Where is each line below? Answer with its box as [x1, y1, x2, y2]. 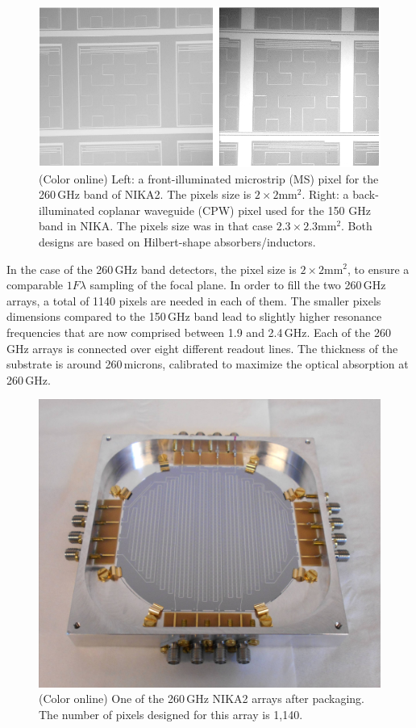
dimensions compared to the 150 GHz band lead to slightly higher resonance [6, 308, 382, 325]
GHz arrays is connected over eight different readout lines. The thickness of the [6, 339, 398, 356]
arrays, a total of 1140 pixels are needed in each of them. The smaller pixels [6, 292, 381, 309]
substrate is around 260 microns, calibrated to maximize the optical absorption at [6, 356, 409, 372]
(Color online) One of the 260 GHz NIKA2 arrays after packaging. [39, 690, 365, 707]
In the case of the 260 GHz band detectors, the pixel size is [6, 260, 297, 277]
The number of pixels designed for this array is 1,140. [39, 705, 303, 722]
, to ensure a [347, 260, 410, 277]
